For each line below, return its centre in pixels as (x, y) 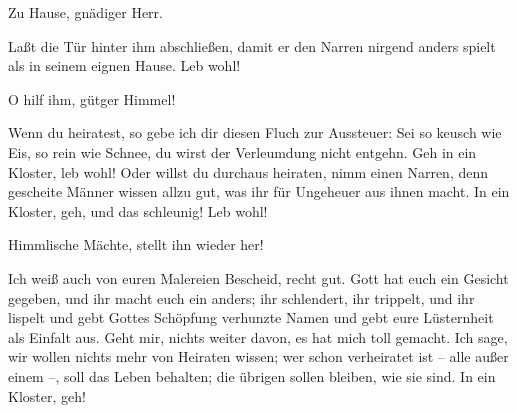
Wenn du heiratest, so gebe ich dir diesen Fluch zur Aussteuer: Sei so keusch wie (255, 132)
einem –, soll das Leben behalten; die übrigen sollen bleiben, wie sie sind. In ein (252, 375)
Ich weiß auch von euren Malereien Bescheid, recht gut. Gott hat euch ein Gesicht (258, 277)
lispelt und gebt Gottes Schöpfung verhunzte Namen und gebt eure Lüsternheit (251, 317)
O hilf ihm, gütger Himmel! (92, 98)
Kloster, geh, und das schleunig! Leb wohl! (138, 210)
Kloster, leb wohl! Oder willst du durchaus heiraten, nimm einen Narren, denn (248, 171)
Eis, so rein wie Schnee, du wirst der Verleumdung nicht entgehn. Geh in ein (242, 151)
